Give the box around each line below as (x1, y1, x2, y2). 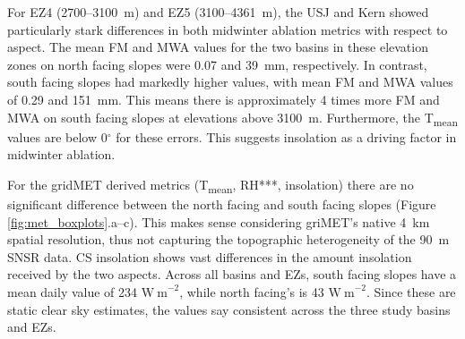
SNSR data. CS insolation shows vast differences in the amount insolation (7, 247, 412, 266)
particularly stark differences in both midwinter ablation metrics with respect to (7, 20, 448, 38)
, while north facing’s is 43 (179, 282, 324, 301)
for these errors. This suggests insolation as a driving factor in (116, 127, 457, 146)
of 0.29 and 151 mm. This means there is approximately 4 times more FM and (7, 89, 440, 108)
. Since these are (366, 282, 456, 301)
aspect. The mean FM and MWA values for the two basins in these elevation (7, 38, 428, 56)
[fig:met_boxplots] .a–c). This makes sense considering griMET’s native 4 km (7, 212, 430, 231)
